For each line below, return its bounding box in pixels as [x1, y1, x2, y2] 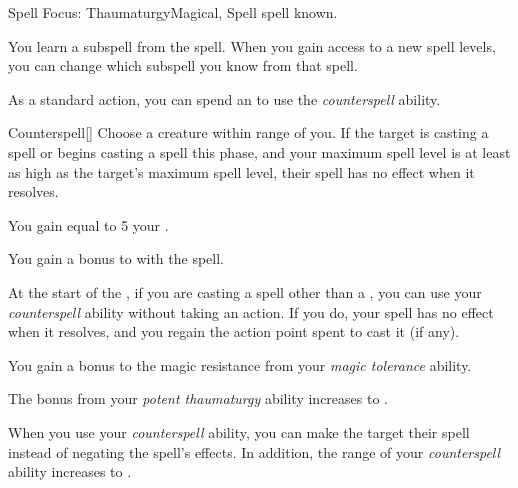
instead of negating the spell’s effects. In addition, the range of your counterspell [8, 441, 501, 462]
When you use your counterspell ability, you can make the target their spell [8, 421, 470, 442]
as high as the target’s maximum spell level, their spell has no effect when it [8, 161, 475, 182]
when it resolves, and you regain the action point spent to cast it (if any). [8, 321, 460, 342]
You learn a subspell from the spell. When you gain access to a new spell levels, [8, 35, 496, 56]
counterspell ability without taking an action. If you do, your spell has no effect [8, 301, 494, 322]
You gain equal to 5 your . [8, 214, 169, 235]
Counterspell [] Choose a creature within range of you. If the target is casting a [8, 122, 489, 143]
